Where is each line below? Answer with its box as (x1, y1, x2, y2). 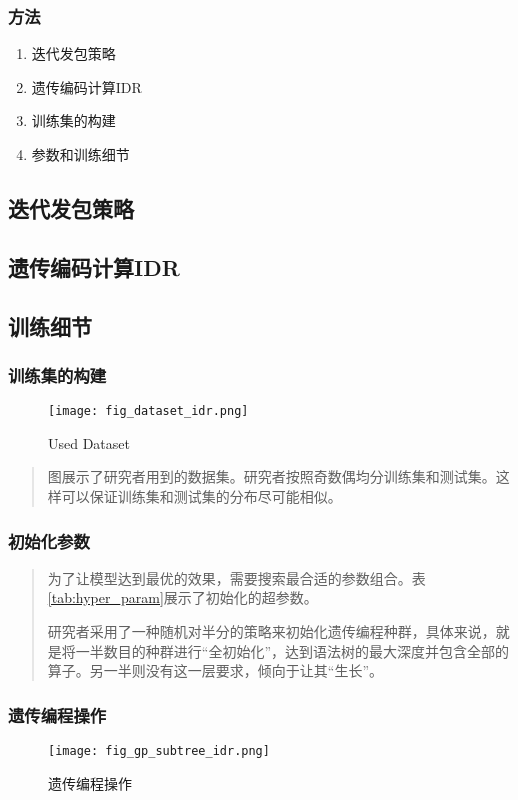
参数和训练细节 (31, 144, 130, 164)
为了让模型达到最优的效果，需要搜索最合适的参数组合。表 (47, 567, 426, 588)
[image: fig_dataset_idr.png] (48, 404, 249, 419)
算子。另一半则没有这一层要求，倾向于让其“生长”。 (47, 660, 384, 681)
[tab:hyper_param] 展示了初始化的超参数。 (47, 587, 318, 608)
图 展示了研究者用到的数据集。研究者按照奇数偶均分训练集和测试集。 (47, 466, 496, 487)
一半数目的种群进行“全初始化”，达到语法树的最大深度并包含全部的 (75, 640, 510, 661)
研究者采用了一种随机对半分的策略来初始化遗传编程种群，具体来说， (47, 621, 496, 641)
